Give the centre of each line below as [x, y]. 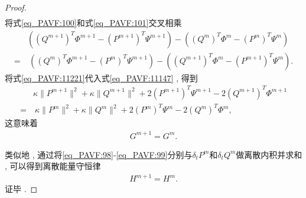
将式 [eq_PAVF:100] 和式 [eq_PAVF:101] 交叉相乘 [93, 23]
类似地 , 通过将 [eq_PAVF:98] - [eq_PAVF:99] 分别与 [99, 154]
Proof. [16, 7]
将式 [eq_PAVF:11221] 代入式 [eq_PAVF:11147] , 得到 [101, 77]
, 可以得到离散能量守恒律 [53, 166]
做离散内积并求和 [269, 154]
